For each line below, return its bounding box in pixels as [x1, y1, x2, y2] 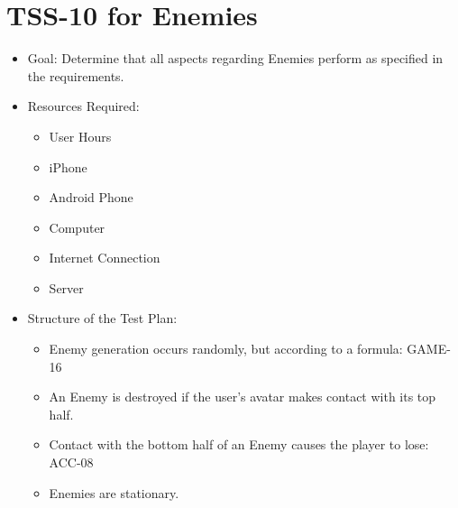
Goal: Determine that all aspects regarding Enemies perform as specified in [27, 49, 444, 68]
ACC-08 [49, 453, 94, 472]
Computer [49, 217, 105, 236]
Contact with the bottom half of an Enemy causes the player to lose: [49, 435, 429, 454]
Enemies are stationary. [49, 483, 179, 502]
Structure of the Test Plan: [27, 309, 178, 328]
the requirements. [27, 66, 124, 85]
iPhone [49, 157, 87, 176]
